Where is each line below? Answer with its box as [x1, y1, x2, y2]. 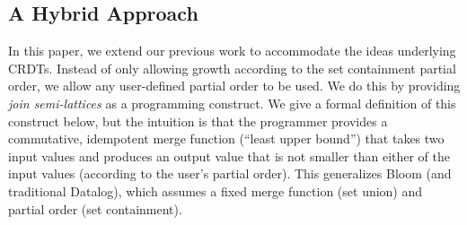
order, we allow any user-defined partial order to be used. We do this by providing [8, 76, 461, 95]
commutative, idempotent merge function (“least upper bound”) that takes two [8, 129, 445, 148]
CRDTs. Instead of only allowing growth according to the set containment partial [8, 58, 456, 77]
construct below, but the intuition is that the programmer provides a [8, 111, 388, 130]
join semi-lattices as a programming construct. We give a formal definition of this [8, 93, 456, 112]
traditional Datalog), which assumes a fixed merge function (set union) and [8, 181, 423, 200]
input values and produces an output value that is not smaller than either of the [8, 146, 451, 165]
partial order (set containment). [8, 199, 182, 218]
